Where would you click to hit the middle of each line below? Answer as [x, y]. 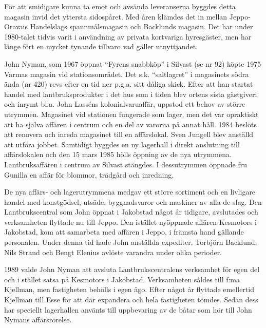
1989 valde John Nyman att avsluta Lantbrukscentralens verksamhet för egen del [132, 269]
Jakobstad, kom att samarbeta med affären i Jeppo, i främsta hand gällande [124, 232]
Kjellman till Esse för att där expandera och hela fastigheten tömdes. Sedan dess [131, 300]
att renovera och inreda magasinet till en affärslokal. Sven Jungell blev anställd [129, 134]
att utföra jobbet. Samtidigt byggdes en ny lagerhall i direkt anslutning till [122, 144]
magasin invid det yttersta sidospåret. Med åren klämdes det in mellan [116, 16]
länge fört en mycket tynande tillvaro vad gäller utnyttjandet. [101, 46]
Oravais [16, 26]
